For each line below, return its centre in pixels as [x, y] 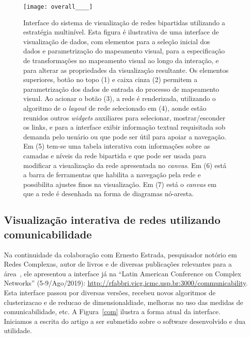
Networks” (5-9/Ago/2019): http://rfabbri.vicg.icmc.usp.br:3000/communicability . [126, 283]
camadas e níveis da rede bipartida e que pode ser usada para [115, 155]
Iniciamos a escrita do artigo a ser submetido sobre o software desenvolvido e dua [125, 321]
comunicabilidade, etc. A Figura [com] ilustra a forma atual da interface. [112, 312]
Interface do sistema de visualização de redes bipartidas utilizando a [124, 22]
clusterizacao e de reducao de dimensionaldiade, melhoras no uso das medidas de [124, 302]
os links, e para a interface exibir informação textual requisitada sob [125, 127]
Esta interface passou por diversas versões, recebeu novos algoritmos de [110, 292]
